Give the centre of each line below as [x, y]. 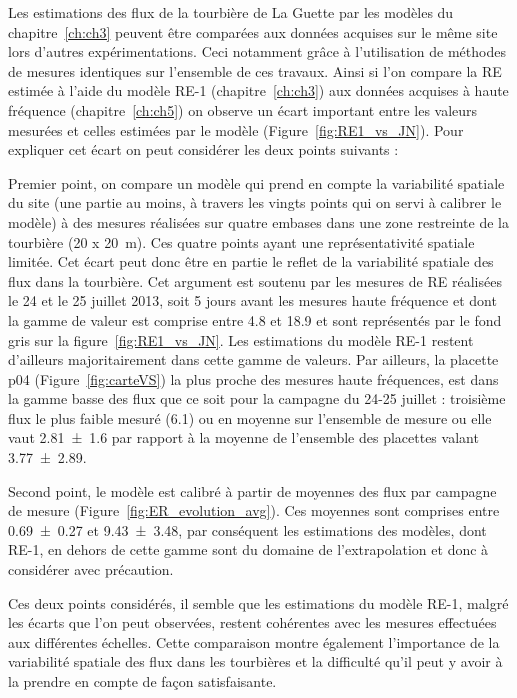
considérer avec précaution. [91, 569]
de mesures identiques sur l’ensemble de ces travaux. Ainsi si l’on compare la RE [255, 70]
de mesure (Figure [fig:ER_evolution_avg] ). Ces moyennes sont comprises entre [254, 510]
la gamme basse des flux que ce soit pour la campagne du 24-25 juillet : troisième [257, 398]
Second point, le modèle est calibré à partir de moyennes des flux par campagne [252, 490]
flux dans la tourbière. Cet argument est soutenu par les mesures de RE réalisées [255, 280]
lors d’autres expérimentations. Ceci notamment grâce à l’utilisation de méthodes [257, 51]
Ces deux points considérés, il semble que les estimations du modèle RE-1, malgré [258, 602]
